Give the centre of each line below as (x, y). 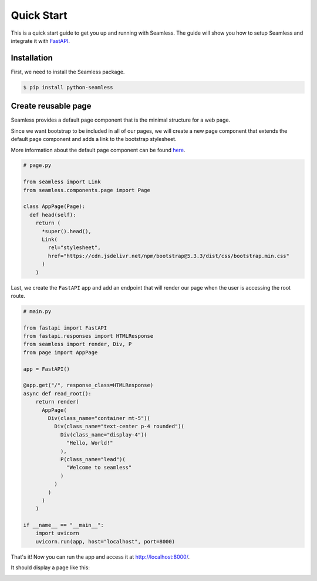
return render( (57, 402)
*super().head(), (67, 231)
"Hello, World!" (90, 443)
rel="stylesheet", (74, 248)
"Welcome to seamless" (99, 468)
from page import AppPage (60, 352)
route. (18, 295)
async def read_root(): (58, 393)
